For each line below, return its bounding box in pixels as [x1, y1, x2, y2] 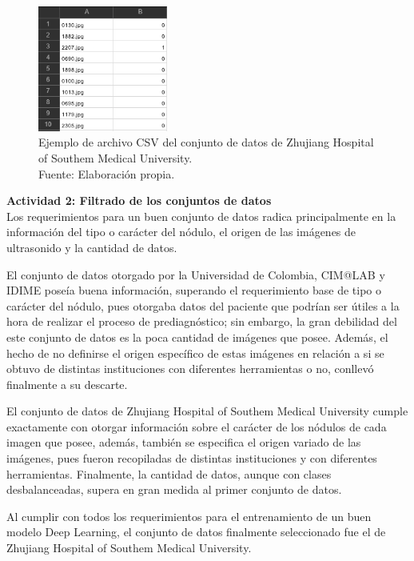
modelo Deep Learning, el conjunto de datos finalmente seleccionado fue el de [6, 523, 386, 540]
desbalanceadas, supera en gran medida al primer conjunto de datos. [6, 481, 342, 498]
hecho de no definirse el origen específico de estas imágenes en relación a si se [6, 344, 384, 361]
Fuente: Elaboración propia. [38, 165, 175, 182]
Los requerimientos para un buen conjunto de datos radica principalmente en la [6, 207, 396, 224]
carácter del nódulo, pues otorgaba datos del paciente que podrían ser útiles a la [6, 297, 400, 314]
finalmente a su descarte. [6, 375, 128, 392]
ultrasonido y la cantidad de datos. [6, 238, 177, 255]
